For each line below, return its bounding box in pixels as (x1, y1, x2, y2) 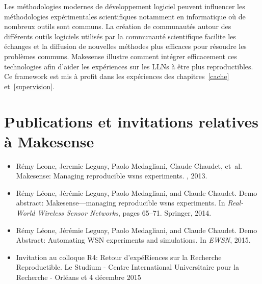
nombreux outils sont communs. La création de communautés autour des (4, 21, 231, 32)
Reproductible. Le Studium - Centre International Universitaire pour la (16, 262, 239, 272)
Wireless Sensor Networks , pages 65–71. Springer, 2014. (37, 208, 212, 218)
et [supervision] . (4, 81, 55, 91)
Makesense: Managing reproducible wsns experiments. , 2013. (16, 170, 207, 181)
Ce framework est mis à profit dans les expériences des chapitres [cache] (4, 71, 229, 82)
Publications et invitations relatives (4, 111, 259, 132)
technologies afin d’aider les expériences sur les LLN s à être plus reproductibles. (4, 61, 253, 71)
